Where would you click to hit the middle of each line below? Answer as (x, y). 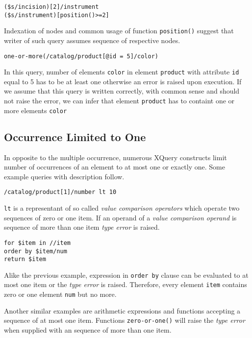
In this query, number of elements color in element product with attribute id (122, 72)
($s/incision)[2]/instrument (51, 7)
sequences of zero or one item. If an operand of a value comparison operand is (120, 217)
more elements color (36, 110)
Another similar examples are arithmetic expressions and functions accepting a (122, 310)
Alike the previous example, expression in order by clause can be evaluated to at (126, 275)
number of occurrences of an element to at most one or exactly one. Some (114, 167)
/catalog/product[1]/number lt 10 (60, 192)
